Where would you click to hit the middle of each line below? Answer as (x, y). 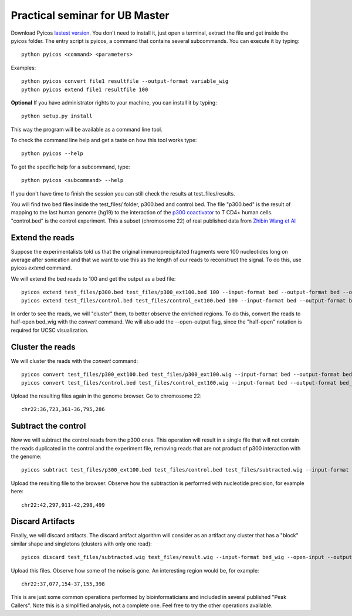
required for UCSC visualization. (50, 330)
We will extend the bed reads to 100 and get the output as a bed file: (93, 278)
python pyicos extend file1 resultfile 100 (85, 89)
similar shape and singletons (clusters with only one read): (81, 544)
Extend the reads (43, 238)
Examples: (23, 68)
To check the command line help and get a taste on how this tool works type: (104, 140)
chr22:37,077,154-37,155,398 (63, 584)
